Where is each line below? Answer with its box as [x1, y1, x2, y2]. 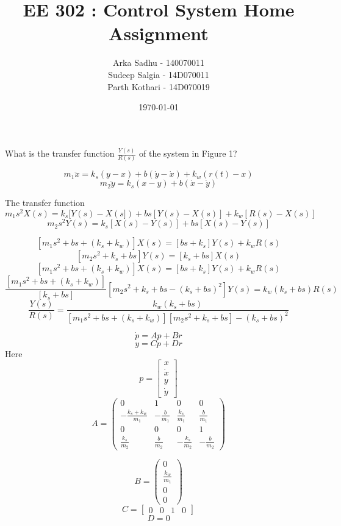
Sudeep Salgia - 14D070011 [108, 68, 209, 80]
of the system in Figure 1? [139, 147, 237, 159]
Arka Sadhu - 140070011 [113, 56, 204, 69]
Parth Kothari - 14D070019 [107, 80, 210, 93]
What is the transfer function [5, 147, 115, 159]
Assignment [109, 21, 209, 46]
